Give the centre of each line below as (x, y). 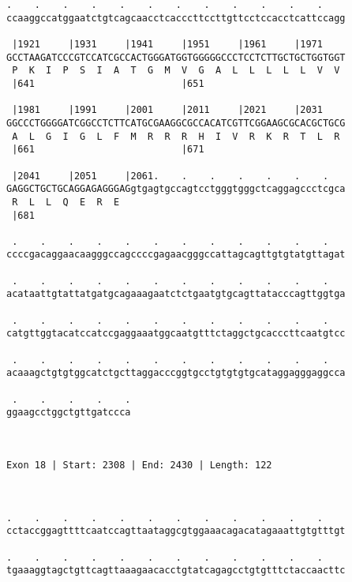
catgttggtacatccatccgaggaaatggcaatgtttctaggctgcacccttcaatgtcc (176, 334)
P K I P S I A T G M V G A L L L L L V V (176, 71)
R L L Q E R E (66, 202)
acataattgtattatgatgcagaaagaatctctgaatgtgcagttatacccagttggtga (176, 294)
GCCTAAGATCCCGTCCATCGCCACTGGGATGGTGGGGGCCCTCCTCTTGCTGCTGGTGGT (176, 57)
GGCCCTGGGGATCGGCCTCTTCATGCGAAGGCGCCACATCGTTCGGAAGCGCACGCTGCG (176, 123)
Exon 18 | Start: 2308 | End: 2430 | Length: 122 (139, 465)
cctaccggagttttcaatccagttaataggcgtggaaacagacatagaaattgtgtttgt (176, 531)
